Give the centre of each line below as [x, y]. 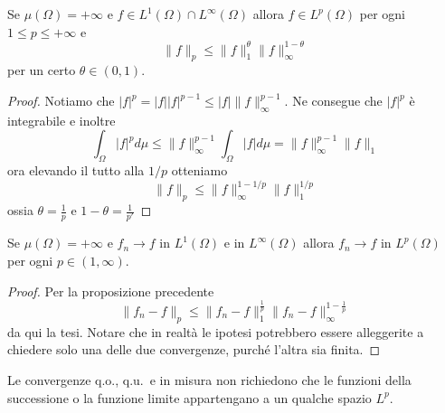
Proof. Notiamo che [61, 101]
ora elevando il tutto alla [76, 170]
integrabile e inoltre [62, 120]
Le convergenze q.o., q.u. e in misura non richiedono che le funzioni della [209, 379]
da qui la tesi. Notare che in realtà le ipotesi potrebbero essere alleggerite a [216, 331]
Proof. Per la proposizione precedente [111, 291]
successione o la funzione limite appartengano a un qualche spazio [189, 397]
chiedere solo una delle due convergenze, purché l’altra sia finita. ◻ [194, 349]
